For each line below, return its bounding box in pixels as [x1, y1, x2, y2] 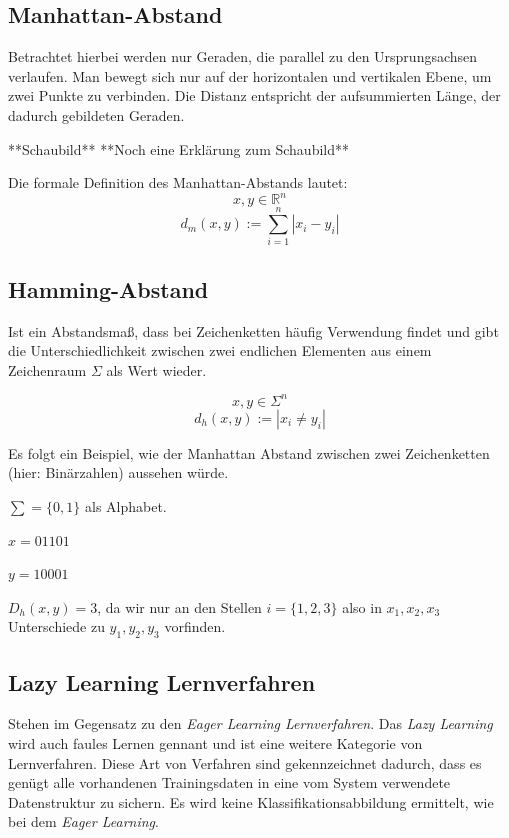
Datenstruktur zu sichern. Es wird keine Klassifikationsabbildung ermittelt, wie [8, 791, 494, 812]
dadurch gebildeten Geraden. [8, 104, 185, 125]
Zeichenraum [8, 359, 87, 380]
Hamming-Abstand [8, 273, 209, 304]
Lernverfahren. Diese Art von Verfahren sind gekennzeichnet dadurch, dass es [8, 752, 482, 773]
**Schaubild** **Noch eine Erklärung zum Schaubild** [8, 138, 349, 159]
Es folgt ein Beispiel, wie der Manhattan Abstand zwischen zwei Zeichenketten [8, 442, 490, 463]
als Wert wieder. [106, 359, 207, 380]
